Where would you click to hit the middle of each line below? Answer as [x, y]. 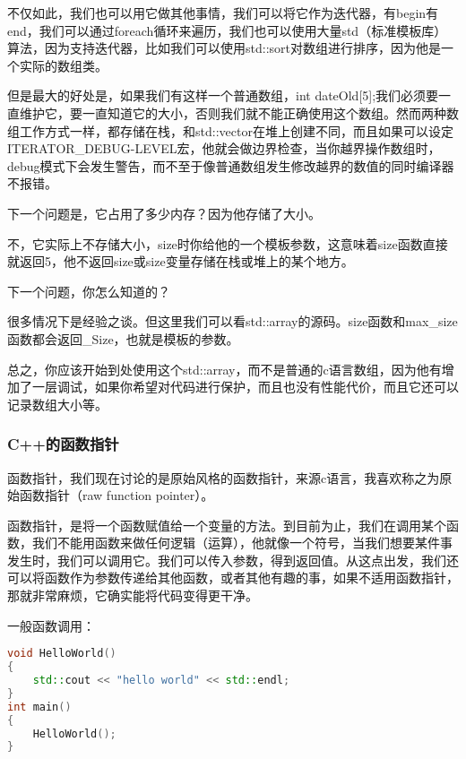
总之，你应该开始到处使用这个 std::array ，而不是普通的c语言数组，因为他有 [224, 369]
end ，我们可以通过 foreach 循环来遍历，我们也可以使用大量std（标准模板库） [227, 30]
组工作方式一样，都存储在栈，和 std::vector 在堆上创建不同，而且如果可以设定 [230, 130]
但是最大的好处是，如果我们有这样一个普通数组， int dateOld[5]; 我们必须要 [223, 95]
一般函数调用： [51, 625]
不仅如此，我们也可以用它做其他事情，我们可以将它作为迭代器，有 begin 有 [223, 13]
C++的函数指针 [63, 444]
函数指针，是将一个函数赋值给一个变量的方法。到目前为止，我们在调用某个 [227, 525]
